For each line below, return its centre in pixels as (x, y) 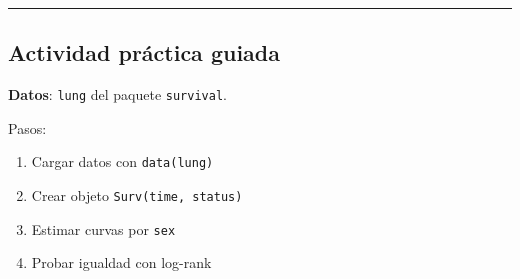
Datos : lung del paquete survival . (117, 94)
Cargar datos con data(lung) (122, 161)
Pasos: (27, 127)
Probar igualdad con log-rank (121, 262)
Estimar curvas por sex (103, 228)
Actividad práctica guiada (144, 52)
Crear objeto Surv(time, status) (137, 195)
